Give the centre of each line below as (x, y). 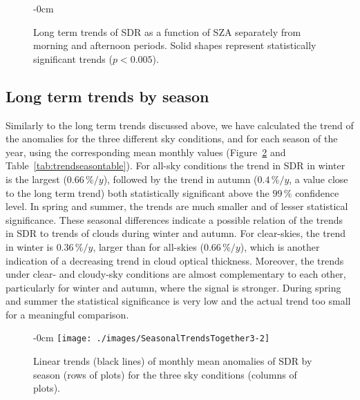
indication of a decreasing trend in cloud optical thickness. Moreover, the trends (175, 260)
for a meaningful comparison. (67, 314)
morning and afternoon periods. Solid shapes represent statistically (175, 45)
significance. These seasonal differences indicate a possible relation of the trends (174, 219)
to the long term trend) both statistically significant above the (138, 192)
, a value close (319, 179)
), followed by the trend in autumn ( (180, 179)
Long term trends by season (107, 96)
